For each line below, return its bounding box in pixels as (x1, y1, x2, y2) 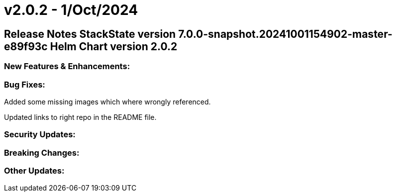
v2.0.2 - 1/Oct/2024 (4, 1, 138, 18)
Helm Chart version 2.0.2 (50, 40, 178, 53)
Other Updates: (4, 166, 65, 176)
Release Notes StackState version (4, 27, 176, 40)
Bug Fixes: (4, 79, 45, 90)
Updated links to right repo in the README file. (4, 112, 157, 121)
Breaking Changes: (4, 147, 80, 158)
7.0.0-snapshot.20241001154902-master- (178, 27, 393, 40)
